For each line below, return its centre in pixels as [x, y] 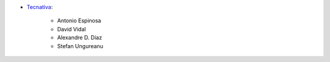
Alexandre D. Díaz [79, 38]
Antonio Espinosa [79, 20]
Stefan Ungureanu [80, 46]
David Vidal [71, 29]
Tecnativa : [40, 7]
